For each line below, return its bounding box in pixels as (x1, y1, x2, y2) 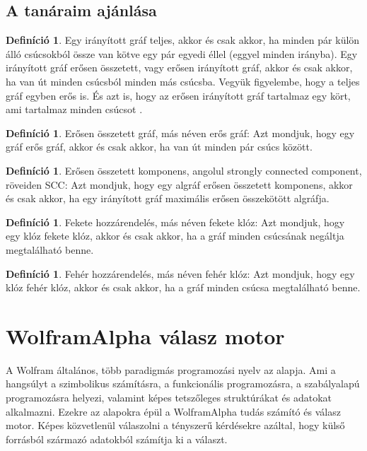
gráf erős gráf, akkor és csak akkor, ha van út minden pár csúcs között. (6, 139, 313, 154)
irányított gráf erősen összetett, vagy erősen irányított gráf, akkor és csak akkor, (6, 60, 353, 75)
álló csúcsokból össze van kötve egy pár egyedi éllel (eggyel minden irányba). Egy (6, 46, 358, 61)
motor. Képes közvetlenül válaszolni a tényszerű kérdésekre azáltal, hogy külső (6, 418, 345, 433)
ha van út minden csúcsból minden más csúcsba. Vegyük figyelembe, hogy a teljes (6, 74, 360, 88)
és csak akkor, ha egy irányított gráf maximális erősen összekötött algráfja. (6, 191, 330, 206)
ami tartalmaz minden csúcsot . (6, 102, 143, 117)
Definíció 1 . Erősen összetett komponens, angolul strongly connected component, (6, 163, 362, 177)
